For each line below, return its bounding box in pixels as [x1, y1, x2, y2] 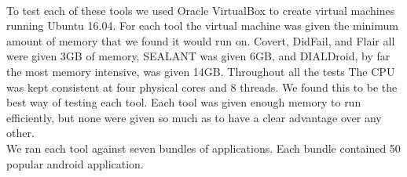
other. [6, 125, 35, 141]
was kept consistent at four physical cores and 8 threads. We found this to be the [6, 78, 398, 95]
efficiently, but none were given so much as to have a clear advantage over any [6, 109, 382, 125]
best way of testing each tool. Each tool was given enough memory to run [6, 94, 361, 110]
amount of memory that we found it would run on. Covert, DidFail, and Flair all [6, 32, 395, 49]
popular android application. [6, 155, 144, 172]
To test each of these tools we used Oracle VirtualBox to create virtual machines [6, 2, 395, 18]
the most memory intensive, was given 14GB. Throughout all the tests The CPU [6, 63, 395, 79]
